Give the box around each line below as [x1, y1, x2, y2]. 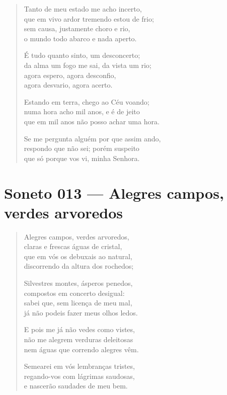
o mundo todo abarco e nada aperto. [24, 33, 137, 43]
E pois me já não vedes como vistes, [24, 324, 135, 335]
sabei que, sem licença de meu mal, [24, 297, 132, 308]
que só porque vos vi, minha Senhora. [24, 152, 140, 163]
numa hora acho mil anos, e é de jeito [24, 106, 140, 117]
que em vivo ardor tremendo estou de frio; [24, 13, 154, 24]
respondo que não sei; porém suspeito [24, 143, 139, 153]
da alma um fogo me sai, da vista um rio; [24, 59, 152, 70]
